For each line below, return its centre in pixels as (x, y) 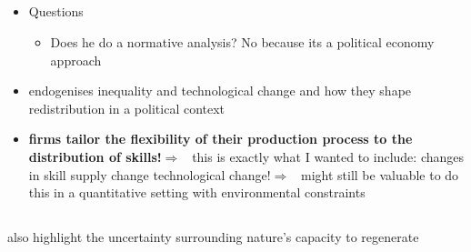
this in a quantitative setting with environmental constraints (197, 192)
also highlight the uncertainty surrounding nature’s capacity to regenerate (213, 237)
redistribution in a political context (127, 108)
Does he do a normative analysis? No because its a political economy (242, 41)
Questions (56, 11)
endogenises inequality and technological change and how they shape (220, 91)
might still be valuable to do (380, 174)
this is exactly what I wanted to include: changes (328, 156)
